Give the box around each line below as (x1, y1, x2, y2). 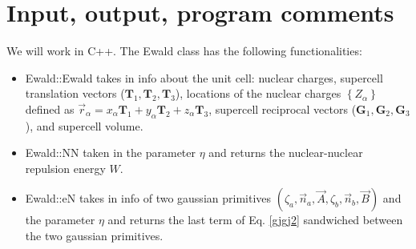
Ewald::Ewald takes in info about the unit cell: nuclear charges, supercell (25, 69, 383, 86)
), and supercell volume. (25, 117, 143, 134)
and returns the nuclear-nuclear (208, 144, 363, 161)
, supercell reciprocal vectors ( (208, 100, 357, 117)
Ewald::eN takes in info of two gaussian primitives (25, 190, 272, 207)
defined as (25, 100, 75, 117)
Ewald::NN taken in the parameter (25, 144, 196, 161)
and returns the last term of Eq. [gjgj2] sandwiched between (107, 211, 403, 228)
